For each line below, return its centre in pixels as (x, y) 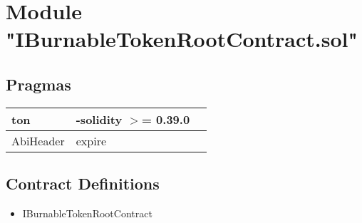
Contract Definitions (83, 183)
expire (91, 140)
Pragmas (38, 84)
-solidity (99, 119)
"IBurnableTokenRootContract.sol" (182, 39)
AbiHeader (38, 140)
